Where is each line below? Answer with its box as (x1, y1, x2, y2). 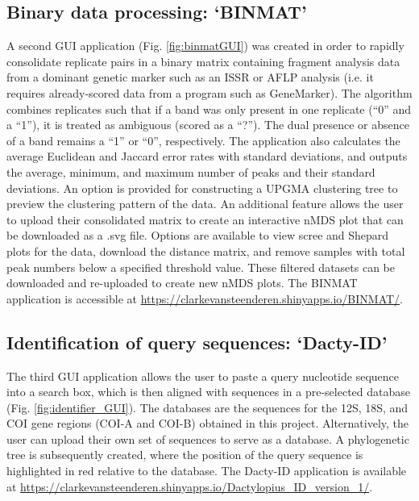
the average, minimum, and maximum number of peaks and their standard (6, 163, 375, 180)
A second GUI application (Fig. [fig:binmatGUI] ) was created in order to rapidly (6, 37, 404, 54)
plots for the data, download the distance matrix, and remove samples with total (6, 242, 405, 259)
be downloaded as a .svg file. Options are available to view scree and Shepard (6, 227, 389, 244)
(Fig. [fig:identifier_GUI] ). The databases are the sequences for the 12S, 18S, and (6, 399, 409, 415)
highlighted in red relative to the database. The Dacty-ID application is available (6, 462, 407, 479)
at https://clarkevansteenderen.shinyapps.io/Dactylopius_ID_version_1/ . (6, 478, 373, 495)
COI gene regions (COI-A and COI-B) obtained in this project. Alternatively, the (6, 415, 409, 432)
